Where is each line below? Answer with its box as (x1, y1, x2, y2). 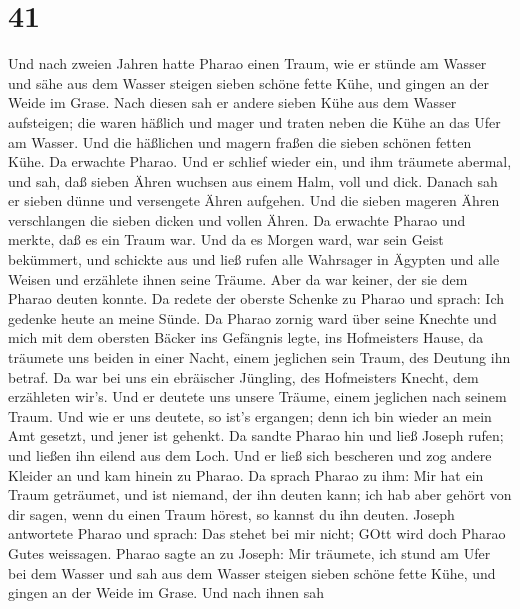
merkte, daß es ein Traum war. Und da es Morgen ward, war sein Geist (8, 229, 444, 250)
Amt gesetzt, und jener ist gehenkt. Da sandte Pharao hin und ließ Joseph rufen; (8, 425, 504, 446)
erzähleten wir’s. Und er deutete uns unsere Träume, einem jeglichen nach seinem (8, 386, 507, 407)
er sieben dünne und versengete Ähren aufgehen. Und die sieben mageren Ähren (8, 190, 500, 211)
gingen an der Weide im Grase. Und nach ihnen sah (8, 582, 325, 603)
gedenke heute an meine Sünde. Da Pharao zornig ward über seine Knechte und (8, 307, 497, 328)
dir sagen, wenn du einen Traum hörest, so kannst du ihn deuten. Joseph (8, 503, 455, 524)
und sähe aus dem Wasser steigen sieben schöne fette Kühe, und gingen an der (8, 72, 489, 93)
